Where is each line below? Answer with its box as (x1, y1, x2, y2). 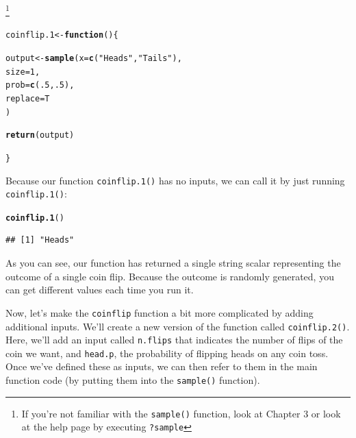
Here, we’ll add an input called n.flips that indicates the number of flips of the (5, 332, 343, 347)
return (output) (5, 130, 75, 141)
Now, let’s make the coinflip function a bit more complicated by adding (5, 305, 314, 319)
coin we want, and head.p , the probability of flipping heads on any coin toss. (5, 345, 329, 360)
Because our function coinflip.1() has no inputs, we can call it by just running (5, 173, 345, 187)
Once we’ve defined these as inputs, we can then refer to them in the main (5, 359, 318, 374)
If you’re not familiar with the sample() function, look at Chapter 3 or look (21, 406, 341, 420)
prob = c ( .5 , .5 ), (5, 80, 75, 90)
